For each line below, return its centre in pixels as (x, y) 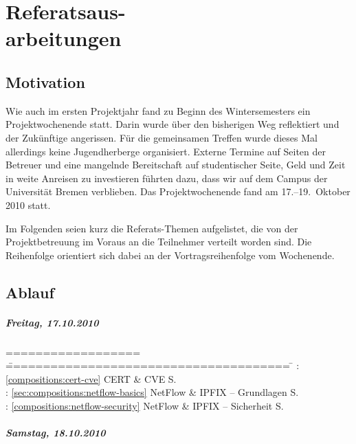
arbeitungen (64, 38)
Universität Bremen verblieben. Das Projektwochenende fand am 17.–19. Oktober (178, 191)
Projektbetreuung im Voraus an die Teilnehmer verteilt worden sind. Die (159, 242)
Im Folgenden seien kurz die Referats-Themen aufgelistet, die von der (152, 228)
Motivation (45, 81)
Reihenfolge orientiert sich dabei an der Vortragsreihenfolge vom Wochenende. (170, 255)
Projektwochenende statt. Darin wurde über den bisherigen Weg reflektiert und (173, 124)
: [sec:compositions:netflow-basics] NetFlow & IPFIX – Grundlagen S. (152, 392)
